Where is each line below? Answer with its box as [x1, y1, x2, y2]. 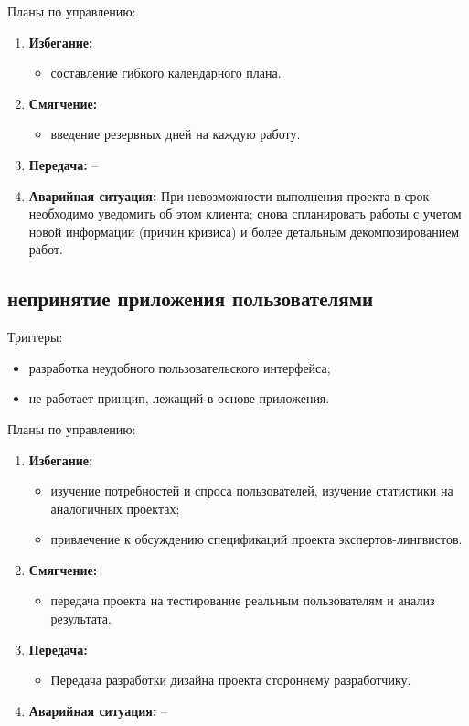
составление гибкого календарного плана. [50, 63, 282, 82]
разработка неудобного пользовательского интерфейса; [28, 358, 331, 377]
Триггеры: [7, 327, 63, 347]
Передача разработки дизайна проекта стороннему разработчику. [50, 670, 411, 689]
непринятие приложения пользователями [7, 284, 374, 313]
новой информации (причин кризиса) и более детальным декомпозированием [28, 221, 460, 240]
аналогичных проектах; [50, 498, 180, 518]
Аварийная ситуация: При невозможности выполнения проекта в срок [28, 186, 430, 205]
